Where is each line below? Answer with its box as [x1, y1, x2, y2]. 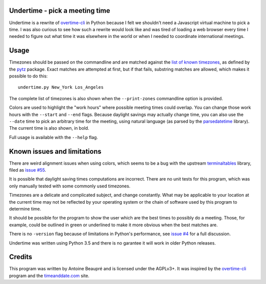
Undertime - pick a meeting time [9, 6, 110, 15]
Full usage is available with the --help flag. [9, 134, 98, 140]
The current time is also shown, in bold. [9, 125, 90, 131]
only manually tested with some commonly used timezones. [9, 183, 131, 189]
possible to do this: [9, 73, 48, 79]
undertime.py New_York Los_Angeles [18, 84, 104, 90]
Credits [9, 253, 33, 261]
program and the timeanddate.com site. [9, 273, 90, 279]
